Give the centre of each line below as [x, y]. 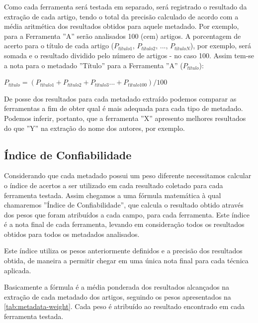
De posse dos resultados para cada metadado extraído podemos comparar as [120, 98]
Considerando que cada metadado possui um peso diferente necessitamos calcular [128, 175]
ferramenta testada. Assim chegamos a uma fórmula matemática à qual [113, 195]
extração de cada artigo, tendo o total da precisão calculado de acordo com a [121, 16]
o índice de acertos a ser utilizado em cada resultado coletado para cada [114, 185]
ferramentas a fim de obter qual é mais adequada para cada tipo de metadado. [124, 108]
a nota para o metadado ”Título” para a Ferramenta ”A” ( [93, 65]
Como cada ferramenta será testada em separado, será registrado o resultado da [126, 6]
